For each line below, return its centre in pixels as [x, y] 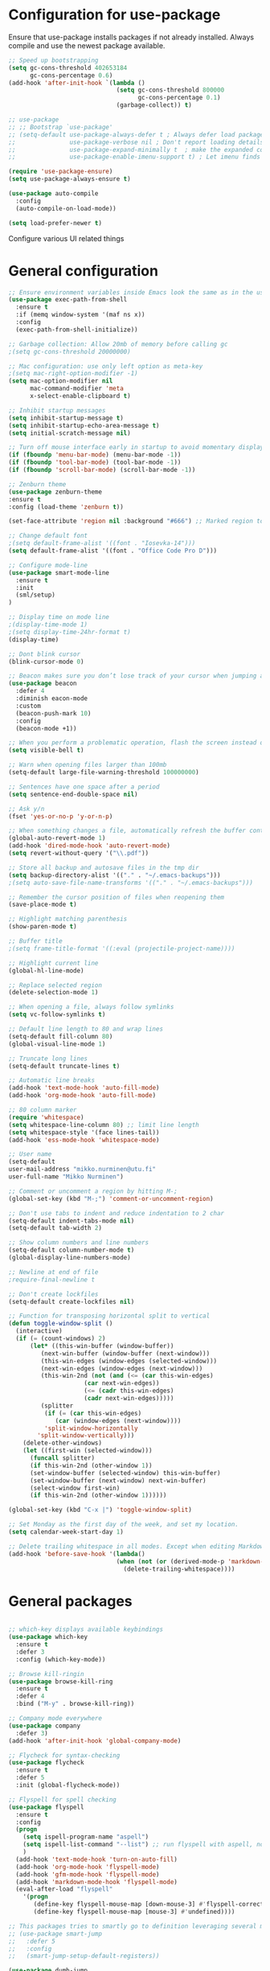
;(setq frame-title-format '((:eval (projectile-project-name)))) [122, 949]
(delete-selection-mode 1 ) [53, 993]
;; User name [30, 1154]
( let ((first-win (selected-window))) [88, 1451]
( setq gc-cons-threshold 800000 [170, 90]
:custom [29, 706]
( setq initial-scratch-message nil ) [70, 433]
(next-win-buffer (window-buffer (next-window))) [125, 1353]
